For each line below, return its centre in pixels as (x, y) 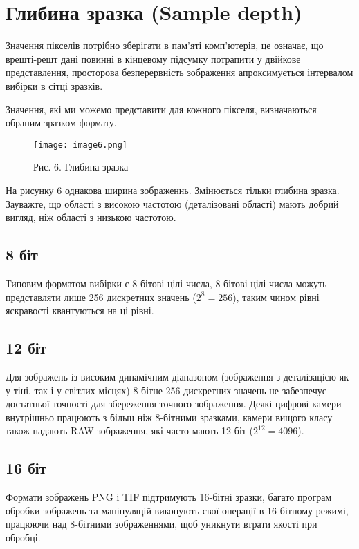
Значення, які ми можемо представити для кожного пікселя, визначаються (161, 109)
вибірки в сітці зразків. (54, 85)
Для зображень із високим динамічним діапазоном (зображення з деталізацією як (177, 376)
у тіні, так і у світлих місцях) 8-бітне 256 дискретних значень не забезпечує (166, 390)
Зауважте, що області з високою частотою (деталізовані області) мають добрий (172, 203)
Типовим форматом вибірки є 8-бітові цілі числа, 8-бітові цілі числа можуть (166, 283)
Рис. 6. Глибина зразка (81, 167)
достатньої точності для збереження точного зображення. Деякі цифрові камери (174, 404)
